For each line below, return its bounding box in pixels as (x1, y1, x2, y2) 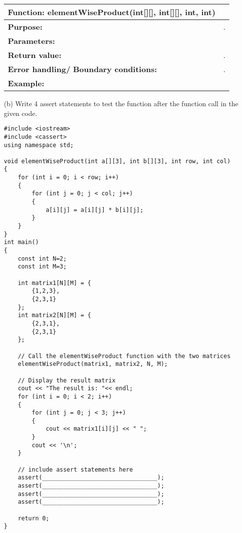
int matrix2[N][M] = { (18, 312, 91, 319)
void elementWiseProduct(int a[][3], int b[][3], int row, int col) (4, 157, 231, 165)
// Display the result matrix (18, 377, 116, 384)
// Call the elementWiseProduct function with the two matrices (18, 352, 231, 360)
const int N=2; (18, 255, 67, 262)
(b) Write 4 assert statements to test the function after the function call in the (4, 98, 239, 108)
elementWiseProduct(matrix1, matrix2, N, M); (18, 361, 168, 368)
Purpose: (8, 21, 43, 32)
